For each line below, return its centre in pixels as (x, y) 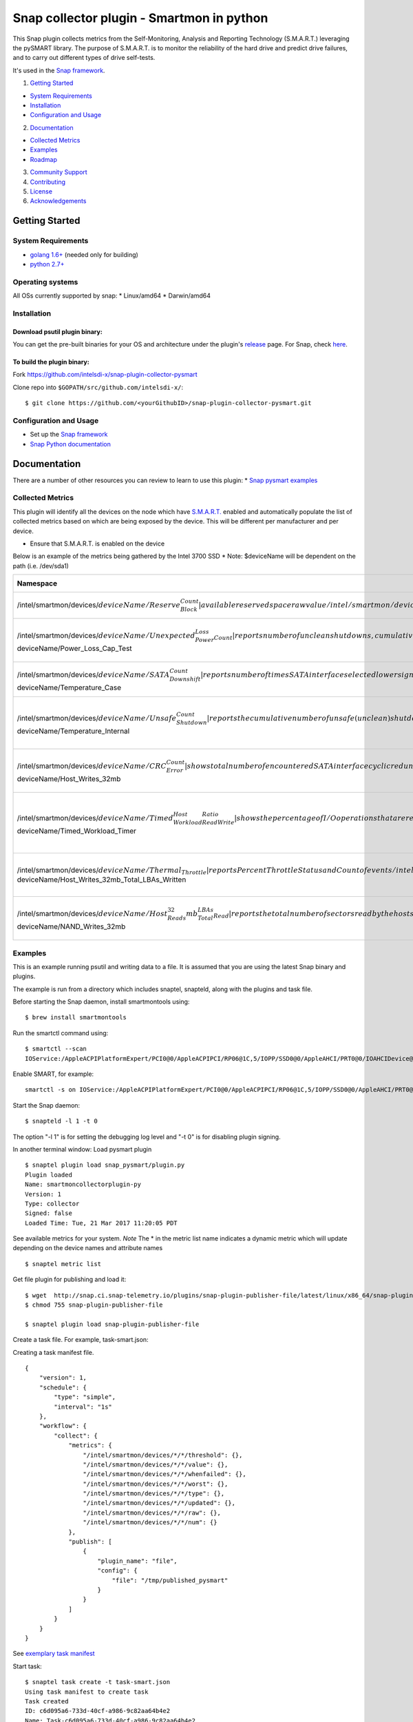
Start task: (28, 1666)
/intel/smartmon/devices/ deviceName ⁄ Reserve (99, 605)
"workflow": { (63, 1426)
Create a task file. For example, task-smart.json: (81, 1340)
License (41, 191)
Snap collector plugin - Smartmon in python (140, 18)
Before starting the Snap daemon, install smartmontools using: (101, 1002)
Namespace (37, 583)
